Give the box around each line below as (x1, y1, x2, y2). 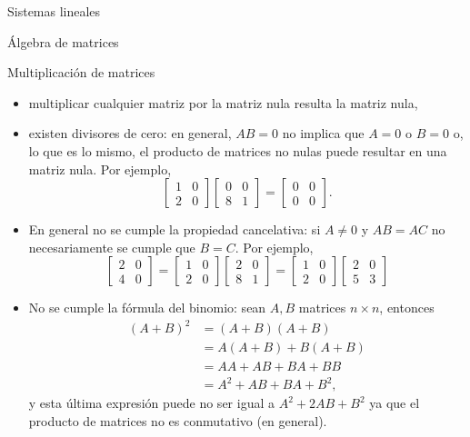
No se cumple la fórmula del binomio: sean (28, 298, 266, 317)
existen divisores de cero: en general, (28, 124, 232, 143)
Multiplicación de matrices (7, 63, 155, 82)
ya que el (369, 393, 420, 412)
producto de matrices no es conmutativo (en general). (28, 411, 327, 430)
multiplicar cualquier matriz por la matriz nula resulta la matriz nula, (28, 93, 418, 112)
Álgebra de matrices (7, 32, 119, 51)
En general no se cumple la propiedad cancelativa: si (28, 220, 321, 239)
